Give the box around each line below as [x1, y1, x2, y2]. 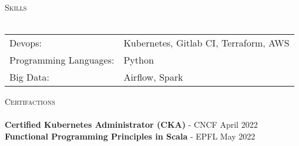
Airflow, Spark [123, 70, 183, 84]
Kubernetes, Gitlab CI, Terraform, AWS [123, 36, 290, 50]
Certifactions [5, 95, 55, 108]
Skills [5, 1, 27, 13]
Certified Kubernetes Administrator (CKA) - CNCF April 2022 [5, 118, 258, 131]
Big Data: [9, 70, 50, 84]
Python [123, 53, 154, 67]
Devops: [9, 36, 42, 50]
